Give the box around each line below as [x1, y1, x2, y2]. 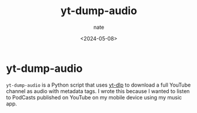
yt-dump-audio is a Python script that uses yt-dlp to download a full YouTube [6, 81, 191, 88]
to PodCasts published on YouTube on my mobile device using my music [6, 94, 182, 101]
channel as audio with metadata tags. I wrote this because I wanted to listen [6, 87, 190, 95]
